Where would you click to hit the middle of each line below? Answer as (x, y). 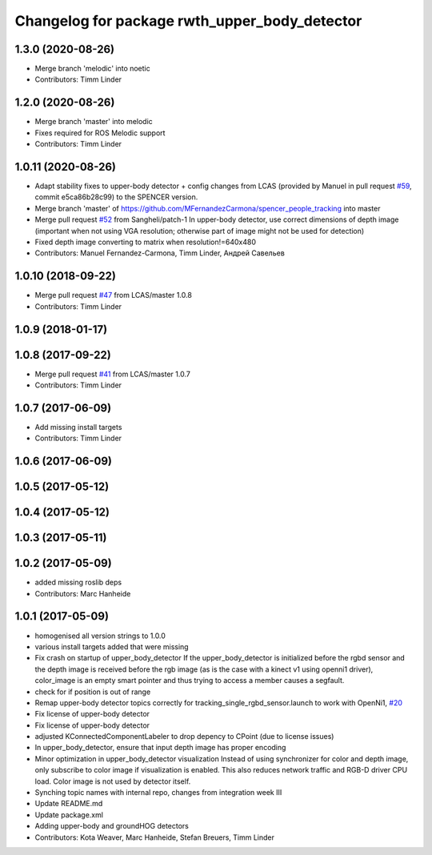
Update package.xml (69, 815)
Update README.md (69, 804)
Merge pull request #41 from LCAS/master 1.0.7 (113, 374)
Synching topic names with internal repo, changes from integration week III (158, 793)
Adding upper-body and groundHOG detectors (112, 826)
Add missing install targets (78, 427)
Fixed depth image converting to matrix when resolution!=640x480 (145, 242)
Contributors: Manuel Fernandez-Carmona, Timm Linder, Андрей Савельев (160, 253)
